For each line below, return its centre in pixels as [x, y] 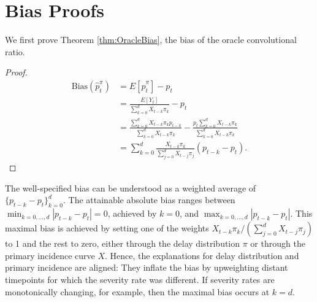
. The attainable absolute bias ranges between [149, 200]
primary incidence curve [50, 255]
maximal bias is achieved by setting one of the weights [107, 228]
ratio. [15, 51]
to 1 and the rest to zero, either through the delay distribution [123, 243]
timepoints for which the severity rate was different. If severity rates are [140, 279]
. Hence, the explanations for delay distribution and [202, 255]
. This [301, 213]
